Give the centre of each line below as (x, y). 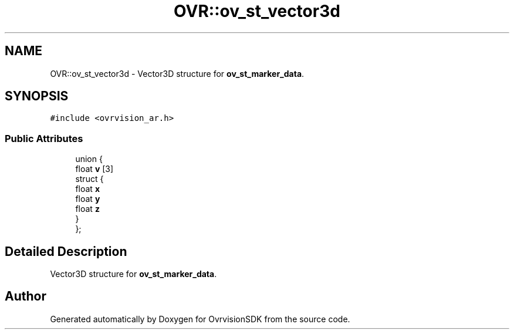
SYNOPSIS (37, 96)
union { (89, 159)
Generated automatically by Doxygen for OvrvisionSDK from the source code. (200, 319)
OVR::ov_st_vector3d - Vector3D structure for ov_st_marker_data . (177, 73)
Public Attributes (44, 138)
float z (87, 209)
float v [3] (94, 169)
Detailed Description (66, 251)
